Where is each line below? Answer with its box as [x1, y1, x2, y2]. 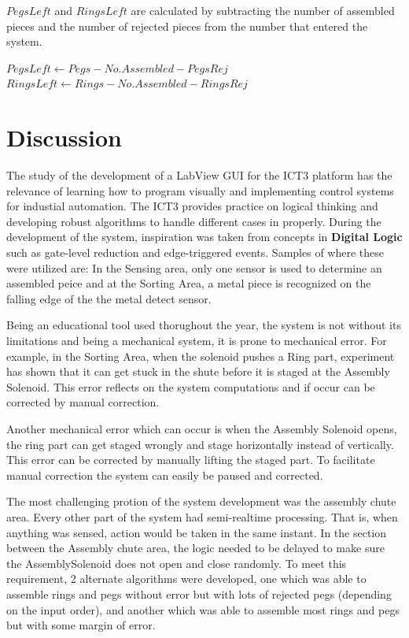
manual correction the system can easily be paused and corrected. [6, 466, 323, 483]
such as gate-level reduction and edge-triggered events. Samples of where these [6, 244, 384, 261]
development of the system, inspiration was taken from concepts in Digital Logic [6, 228, 403, 245]
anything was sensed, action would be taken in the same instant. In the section [6, 524, 387, 540]
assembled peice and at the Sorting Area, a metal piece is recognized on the [6, 275, 371, 291]
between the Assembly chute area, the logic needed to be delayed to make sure [6, 540, 385, 556]
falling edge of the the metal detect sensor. [6, 290, 212, 306]
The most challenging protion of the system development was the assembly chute [6, 493, 396, 510]
